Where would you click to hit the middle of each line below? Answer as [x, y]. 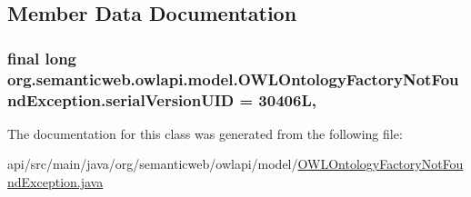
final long [42, 58]
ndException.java [55, 182]
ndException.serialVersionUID [121, 99]
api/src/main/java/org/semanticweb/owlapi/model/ [153, 164]
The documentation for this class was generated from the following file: [205, 133]
